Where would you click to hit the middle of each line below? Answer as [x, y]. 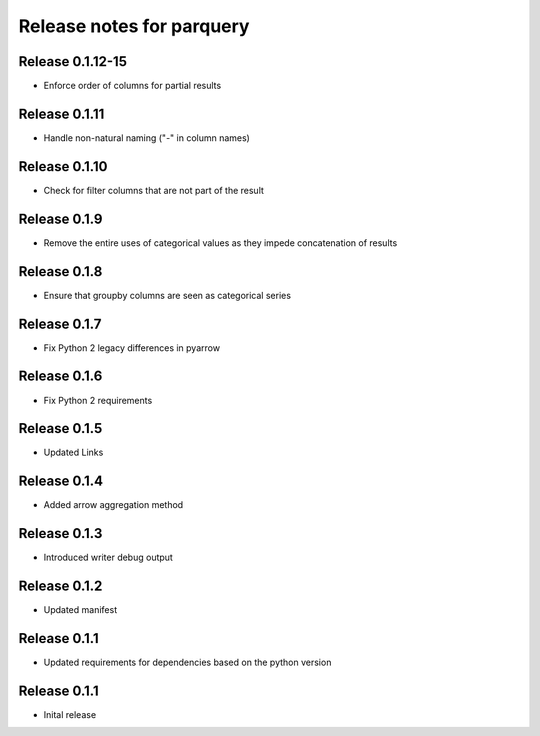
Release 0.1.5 [60, 428]
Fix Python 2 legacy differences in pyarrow [131, 347]
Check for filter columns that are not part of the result [154, 190]
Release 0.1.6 [60, 376]
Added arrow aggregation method [113, 505]
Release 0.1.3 [60, 533]
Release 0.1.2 [60, 586]
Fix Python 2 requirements [98, 400]
